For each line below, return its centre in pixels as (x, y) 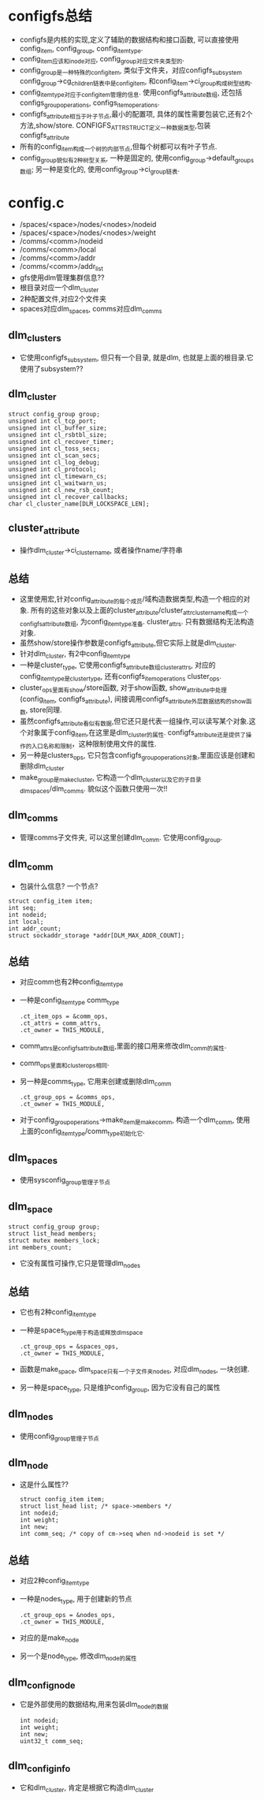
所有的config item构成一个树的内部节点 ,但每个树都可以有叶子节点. (118, 147)
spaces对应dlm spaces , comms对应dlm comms (91, 310)
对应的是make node (49, 1638)
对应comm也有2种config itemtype (71, 983)
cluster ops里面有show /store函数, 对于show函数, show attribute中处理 (123, 688)
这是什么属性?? (44, 1485)
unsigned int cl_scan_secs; (54, 455)
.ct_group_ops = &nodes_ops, (67, 1615)
